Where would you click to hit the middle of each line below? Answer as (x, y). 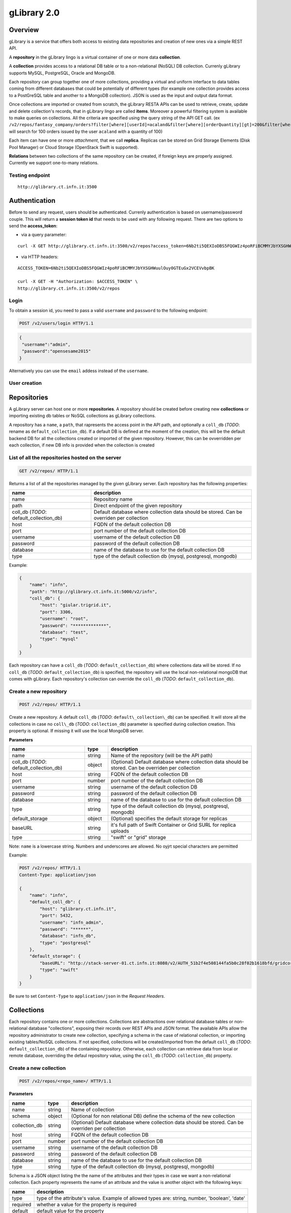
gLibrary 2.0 (34, 13)
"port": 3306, (56, 612)
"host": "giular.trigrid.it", (75, 605)
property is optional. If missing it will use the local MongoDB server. (76, 731)
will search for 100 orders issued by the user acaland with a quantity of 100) (86, 131)
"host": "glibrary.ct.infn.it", (78, 909)
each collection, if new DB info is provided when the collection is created (82, 445)
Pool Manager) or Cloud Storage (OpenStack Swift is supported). (74, 147)
